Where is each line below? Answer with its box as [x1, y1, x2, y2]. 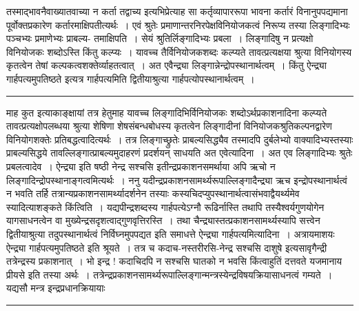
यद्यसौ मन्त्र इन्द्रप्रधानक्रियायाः [6, 281, 105, 295]
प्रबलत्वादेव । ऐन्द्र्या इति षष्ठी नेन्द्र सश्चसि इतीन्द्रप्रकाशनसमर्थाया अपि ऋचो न [6, 159, 276, 173]
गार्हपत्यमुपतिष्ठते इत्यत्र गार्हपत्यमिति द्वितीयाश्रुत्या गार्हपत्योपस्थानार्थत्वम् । [6, 71, 255, 86]
